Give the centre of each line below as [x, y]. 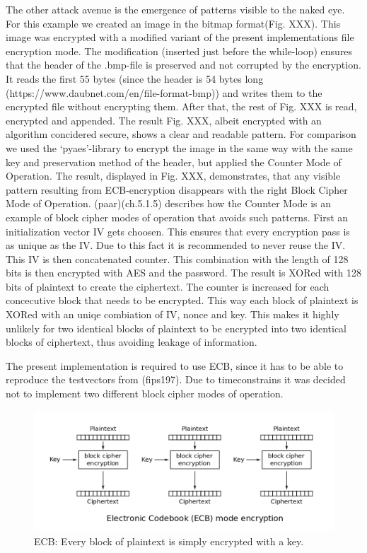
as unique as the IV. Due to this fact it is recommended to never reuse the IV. [176, 245]
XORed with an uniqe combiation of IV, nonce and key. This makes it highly [173, 314]
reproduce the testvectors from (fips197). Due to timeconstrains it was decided [176, 379]
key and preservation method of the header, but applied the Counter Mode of [174, 162]
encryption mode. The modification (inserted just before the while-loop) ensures [179, 51]
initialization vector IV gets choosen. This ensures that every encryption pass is [178, 231]
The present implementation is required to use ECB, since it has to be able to [175, 365]
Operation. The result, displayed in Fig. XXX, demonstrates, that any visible [173, 176]
